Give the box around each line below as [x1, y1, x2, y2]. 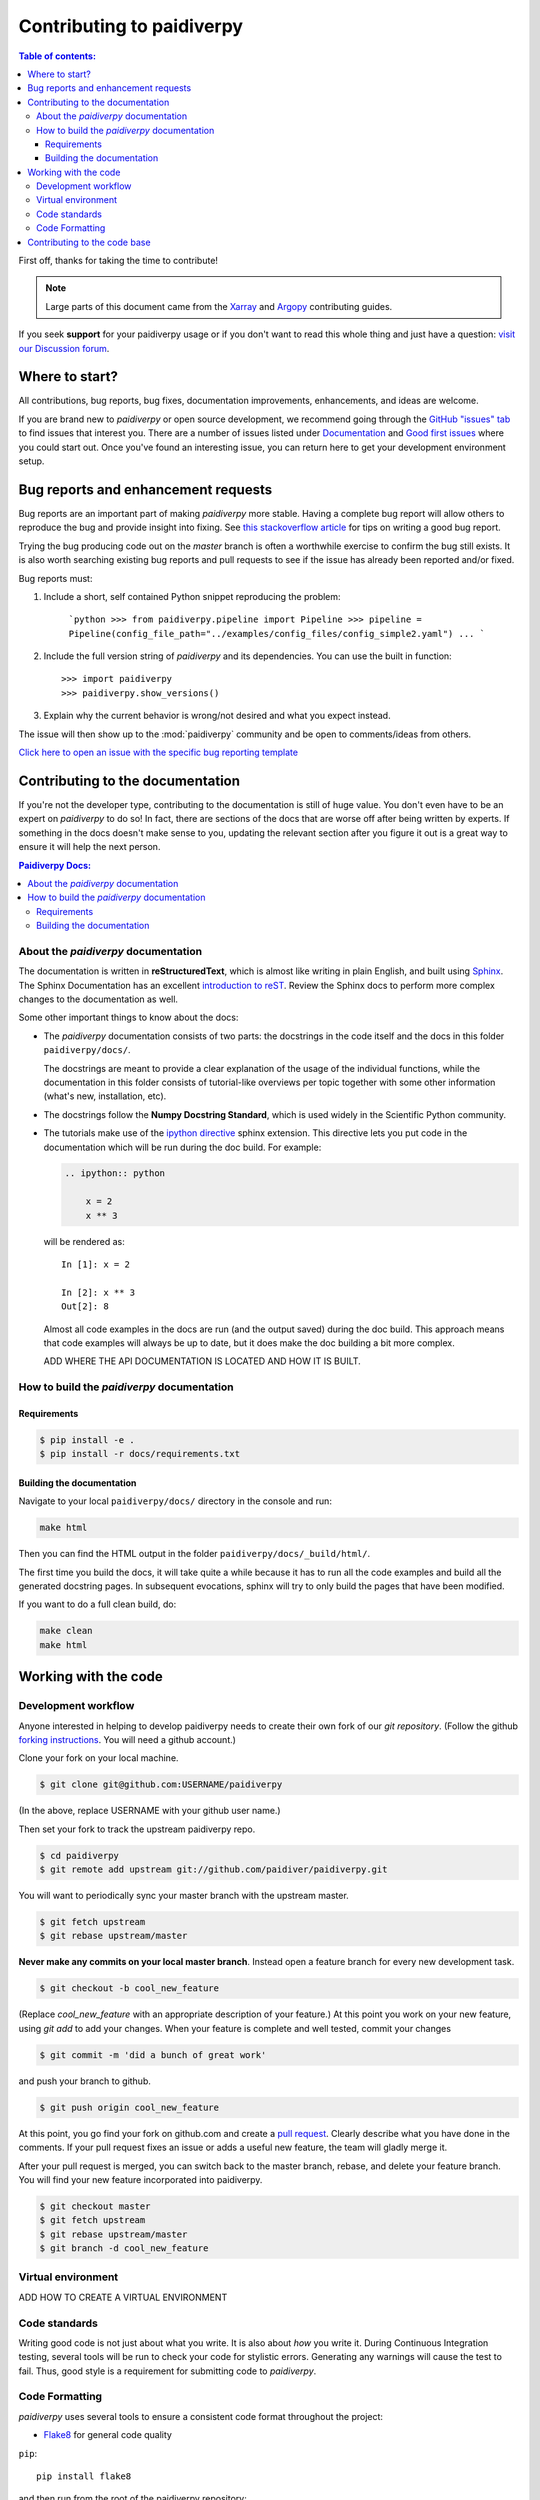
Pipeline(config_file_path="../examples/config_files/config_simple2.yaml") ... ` [68, 628, 485, 639]
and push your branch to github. [18, 2075, 152, 2087]
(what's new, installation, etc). [43, 1090, 167, 1102]
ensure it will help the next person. [18, 841, 161, 853]
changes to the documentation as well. [18, 993, 179, 1005]
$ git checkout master [39, 2200, 151, 2212]
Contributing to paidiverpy [18, 15, 244, 37]
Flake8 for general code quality [43, 2429, 172, 2441]
